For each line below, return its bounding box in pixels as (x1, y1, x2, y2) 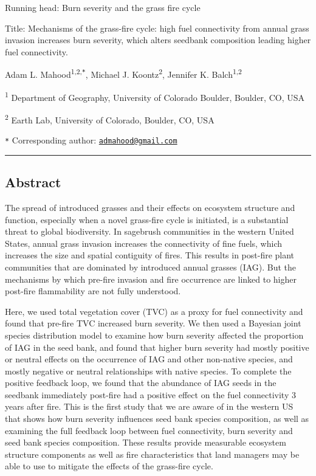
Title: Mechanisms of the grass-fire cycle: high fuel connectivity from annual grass (5, 21, 309, 34)
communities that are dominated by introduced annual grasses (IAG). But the (5, 260, 297, 273)
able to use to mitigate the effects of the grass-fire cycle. (5, 460, 213, 472)
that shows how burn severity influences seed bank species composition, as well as (5, 412, 309, 425)
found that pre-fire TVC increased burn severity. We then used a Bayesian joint (5, 317, 301, 329)
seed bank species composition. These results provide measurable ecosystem (5, 436, 286, 449)
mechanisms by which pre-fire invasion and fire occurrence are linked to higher (5, 272, 297, 285)
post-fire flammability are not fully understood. (5, 285, 181, 297)
